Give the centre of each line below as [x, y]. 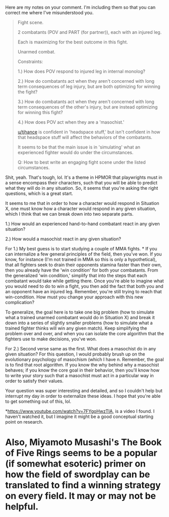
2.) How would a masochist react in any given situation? [63, 239]
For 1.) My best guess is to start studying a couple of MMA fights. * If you [81, 249]
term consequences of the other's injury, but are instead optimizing [88, 107]
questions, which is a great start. [39, 193]
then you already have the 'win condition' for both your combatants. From [82, 270]
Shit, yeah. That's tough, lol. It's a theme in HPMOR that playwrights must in [84, 177]
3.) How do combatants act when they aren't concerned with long [86, 101]
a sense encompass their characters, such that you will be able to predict [81, 183]
